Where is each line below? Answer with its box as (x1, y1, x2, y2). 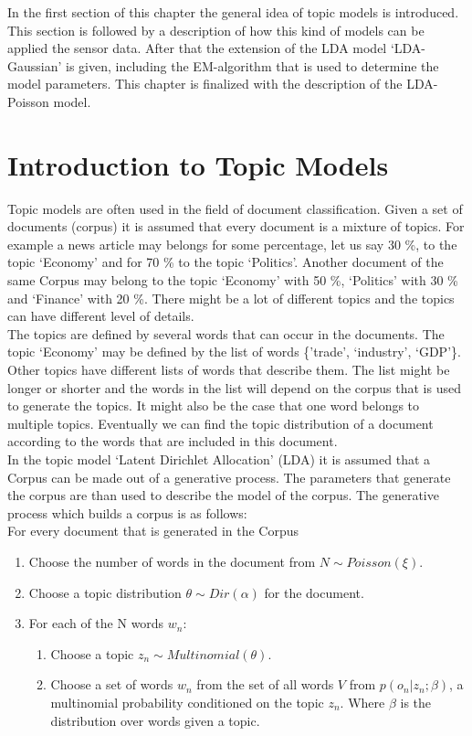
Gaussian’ (7, 56, 62, 75)
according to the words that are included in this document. (7, 432, 338, 451)
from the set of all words (196, 675, 334, 694)
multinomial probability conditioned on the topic (50, 692, 324, 711)
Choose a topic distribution (28, 582, 182, 602)
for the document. (264, 582, 364, 602)
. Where (340, 692, 385, 711)
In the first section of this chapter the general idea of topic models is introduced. (7, 3, 459, 21)
